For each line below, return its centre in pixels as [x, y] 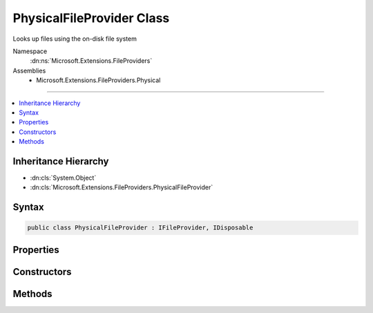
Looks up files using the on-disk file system [75, 39]
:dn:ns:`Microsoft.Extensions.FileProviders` [91, 61]
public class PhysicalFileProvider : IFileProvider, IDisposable [140, 228]
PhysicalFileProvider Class [91, 18]
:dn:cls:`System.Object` [63, 178]
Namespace [30, 51]
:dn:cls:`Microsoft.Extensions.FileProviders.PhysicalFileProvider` [122, 187]
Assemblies [29, 70]
